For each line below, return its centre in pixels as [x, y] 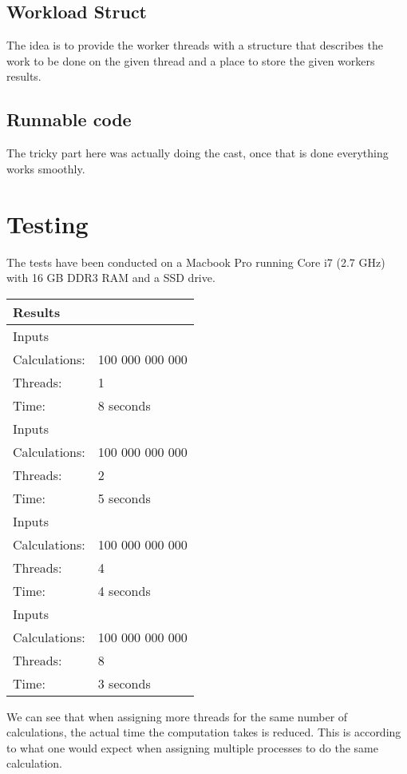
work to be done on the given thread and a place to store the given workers [191, 60]
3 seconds [124, 683]
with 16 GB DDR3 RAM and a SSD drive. [111, 278]
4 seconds [124, 590]
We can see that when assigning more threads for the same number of [177, 716]
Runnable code [69, 119]
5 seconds [124, 498]
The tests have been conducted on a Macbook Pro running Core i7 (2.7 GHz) [196, 262]
